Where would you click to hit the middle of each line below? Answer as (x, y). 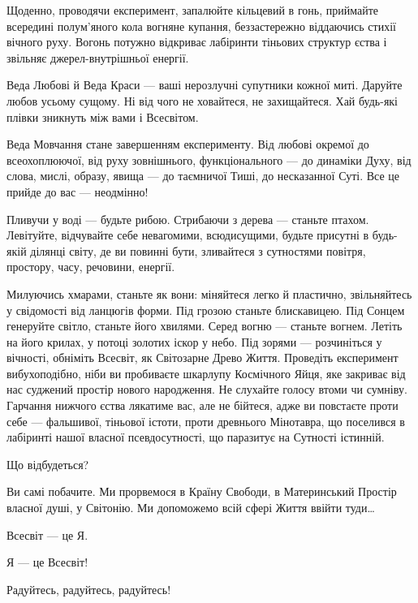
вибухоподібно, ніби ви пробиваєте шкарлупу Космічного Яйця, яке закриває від (206, 373)
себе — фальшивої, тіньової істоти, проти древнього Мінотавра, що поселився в (206, 421)
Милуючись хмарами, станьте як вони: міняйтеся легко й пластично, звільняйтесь (209, 293)
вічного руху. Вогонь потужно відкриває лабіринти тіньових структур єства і (197, 42)
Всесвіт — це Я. (47, 534)
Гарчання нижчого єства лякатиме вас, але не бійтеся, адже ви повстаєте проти (203, 405)
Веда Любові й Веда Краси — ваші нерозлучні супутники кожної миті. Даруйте (205, 85)
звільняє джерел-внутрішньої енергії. (98, 57)
